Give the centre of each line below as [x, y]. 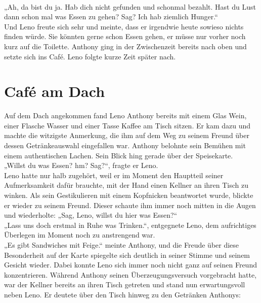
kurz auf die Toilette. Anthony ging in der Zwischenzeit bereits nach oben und [125, 46]
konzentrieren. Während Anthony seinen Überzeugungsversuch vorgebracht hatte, [130, 274]
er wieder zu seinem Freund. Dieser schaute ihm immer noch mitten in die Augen [130, 205]
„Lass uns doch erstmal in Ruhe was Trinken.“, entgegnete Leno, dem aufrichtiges [130, 225]
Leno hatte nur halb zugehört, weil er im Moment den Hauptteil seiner [114, 175]
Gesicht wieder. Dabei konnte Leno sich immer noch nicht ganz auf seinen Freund [130, 265]
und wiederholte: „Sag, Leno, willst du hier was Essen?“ [91, 215]
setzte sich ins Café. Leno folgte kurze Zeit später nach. [90, 56]
